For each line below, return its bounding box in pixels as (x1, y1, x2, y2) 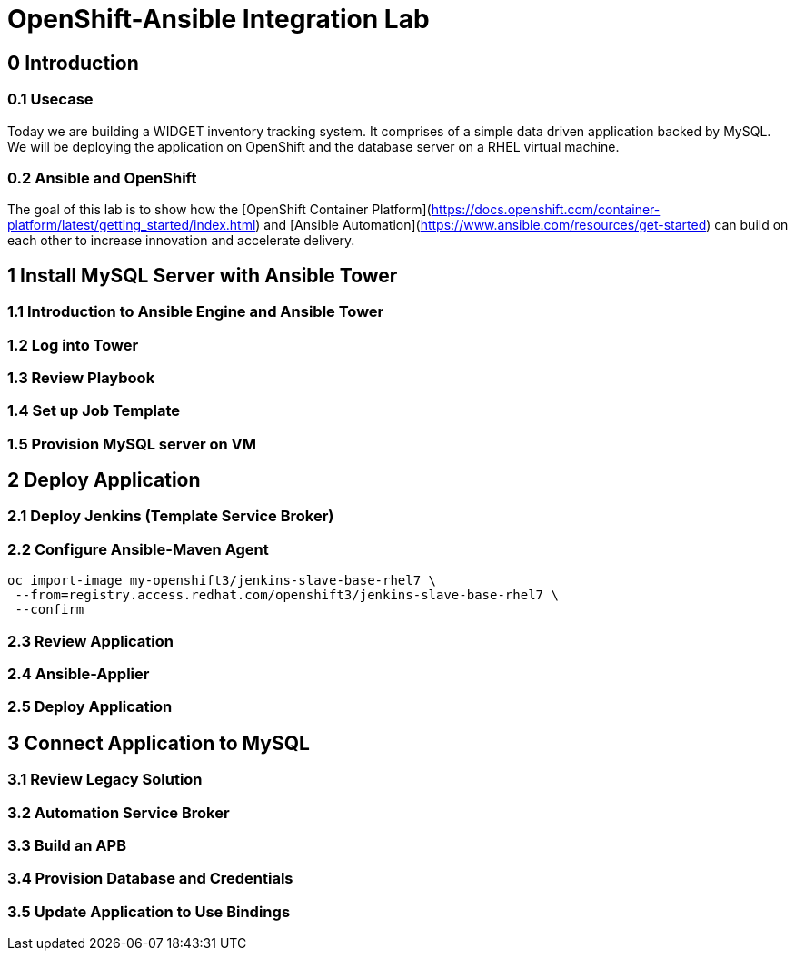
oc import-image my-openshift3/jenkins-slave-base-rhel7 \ (7, 573, 437, 588)
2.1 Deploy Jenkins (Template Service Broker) (7, 507, 334, 526)
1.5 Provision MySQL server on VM (7, 434, 256, 453)
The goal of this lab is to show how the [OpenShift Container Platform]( (7, 202, 432, 218)
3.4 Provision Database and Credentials (7, 869, 293, 888)
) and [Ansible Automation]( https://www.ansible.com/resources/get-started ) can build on (255, 217, 789, 233)
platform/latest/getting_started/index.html (7, 217, 256, 233)
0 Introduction (7, 51, 139, 74)
